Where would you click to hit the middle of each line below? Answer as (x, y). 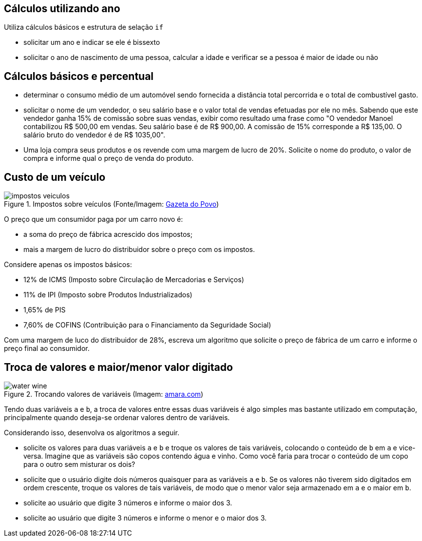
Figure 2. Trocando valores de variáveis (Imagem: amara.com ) (104, 394)
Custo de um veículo (55, 177)
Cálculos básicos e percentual (79, 76)
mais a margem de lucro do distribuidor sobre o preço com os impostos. (139, 250)
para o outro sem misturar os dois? (79, 464)
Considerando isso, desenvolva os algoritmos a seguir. (92, 432)
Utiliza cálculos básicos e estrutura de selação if (84, 27)
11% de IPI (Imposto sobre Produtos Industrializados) (108, 295)
